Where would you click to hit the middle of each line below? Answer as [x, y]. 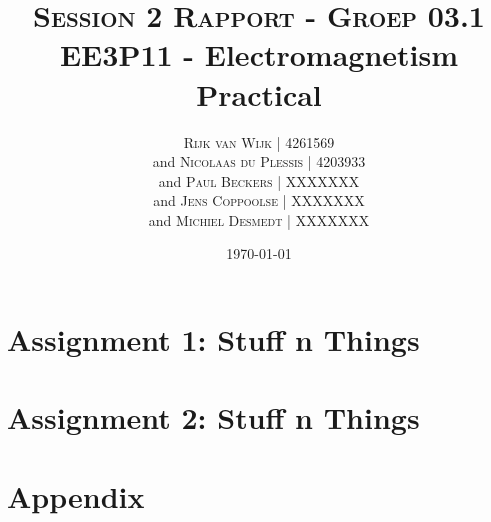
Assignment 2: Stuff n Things [213, 417]
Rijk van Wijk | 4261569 [259, 141]
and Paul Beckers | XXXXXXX [259, 180]
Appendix [76, 495]
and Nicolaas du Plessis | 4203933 [259, 161]
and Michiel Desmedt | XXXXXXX [259, 219]
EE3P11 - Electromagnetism [259, 54]
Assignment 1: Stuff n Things [213, 339]
